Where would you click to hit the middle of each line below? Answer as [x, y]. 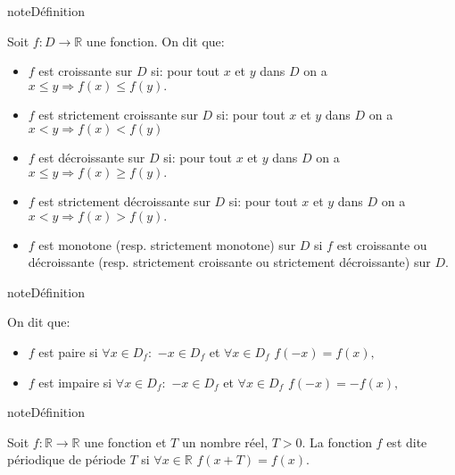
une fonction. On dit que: [155, 41]
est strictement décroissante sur [124, 200]
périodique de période [66, 459]
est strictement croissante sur [118, 114]
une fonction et [125, 442]
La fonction [341, 442]
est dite [407, 442]
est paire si [68, 351]
